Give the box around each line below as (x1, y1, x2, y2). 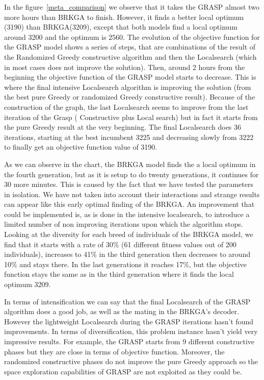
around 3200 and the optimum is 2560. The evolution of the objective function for (4, 31, 260, 42)
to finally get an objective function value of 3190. (4, 141, 157, 152)
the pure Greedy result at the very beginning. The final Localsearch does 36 (4, 122, 242, 132)
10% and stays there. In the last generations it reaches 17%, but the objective (4, 258, 247, 269)
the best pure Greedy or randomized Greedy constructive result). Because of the (4, 91, 255, 102)
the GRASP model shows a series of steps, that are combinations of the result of (4, 41, 256, 52)
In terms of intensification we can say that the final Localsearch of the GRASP (4, 296, 251, 306)
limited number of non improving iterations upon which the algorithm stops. (4, 219, 243, 229)
